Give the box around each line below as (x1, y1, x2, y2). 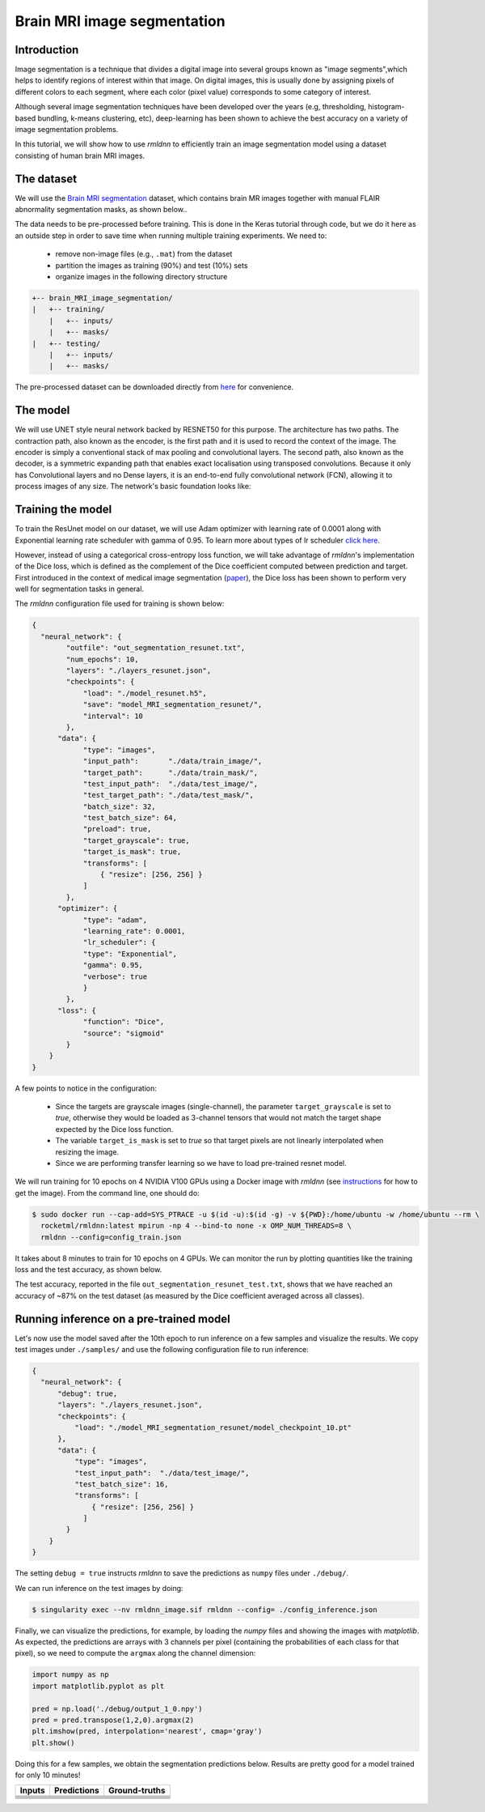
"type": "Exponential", (82, 949, 178, 959)
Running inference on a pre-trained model (15, 1312, 230, 1325)
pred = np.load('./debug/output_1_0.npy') (32, 1704, 203, 1713)
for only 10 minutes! (15, 1770, 81, 1780)
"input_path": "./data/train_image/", (82, 757, 263, 766)
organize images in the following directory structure (55, 272, 228, 282)
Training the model (15, 503, 112, 517)
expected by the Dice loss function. (55, 1124, 174, 1134)
